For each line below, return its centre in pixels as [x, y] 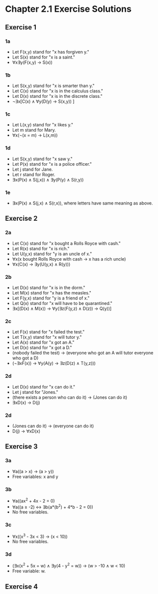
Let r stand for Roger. [34, 174]
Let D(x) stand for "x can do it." [43, 386]
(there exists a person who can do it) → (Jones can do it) [70, 397]
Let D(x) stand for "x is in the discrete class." [57, 96]
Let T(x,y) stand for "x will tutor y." [47, 337]
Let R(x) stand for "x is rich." [41, 248]
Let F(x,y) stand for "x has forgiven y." [51, 52]
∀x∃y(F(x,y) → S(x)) [32, 62]
